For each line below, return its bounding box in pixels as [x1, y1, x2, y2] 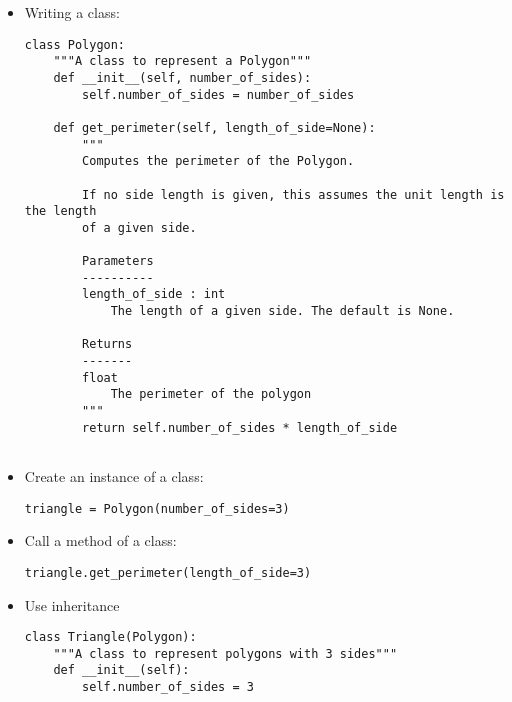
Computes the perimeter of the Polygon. [82, 154, 355, 169]
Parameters [82, 254, 154, 269]
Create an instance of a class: [24, 466, 204, 486]
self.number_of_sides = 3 [82, 680, 254, 695]
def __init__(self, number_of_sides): [53, 70, 312, 85]
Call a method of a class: [24, 530, 177, 551]
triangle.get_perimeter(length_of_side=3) [24, 565, 312, 580]
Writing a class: [24, 2, 120, 22]
